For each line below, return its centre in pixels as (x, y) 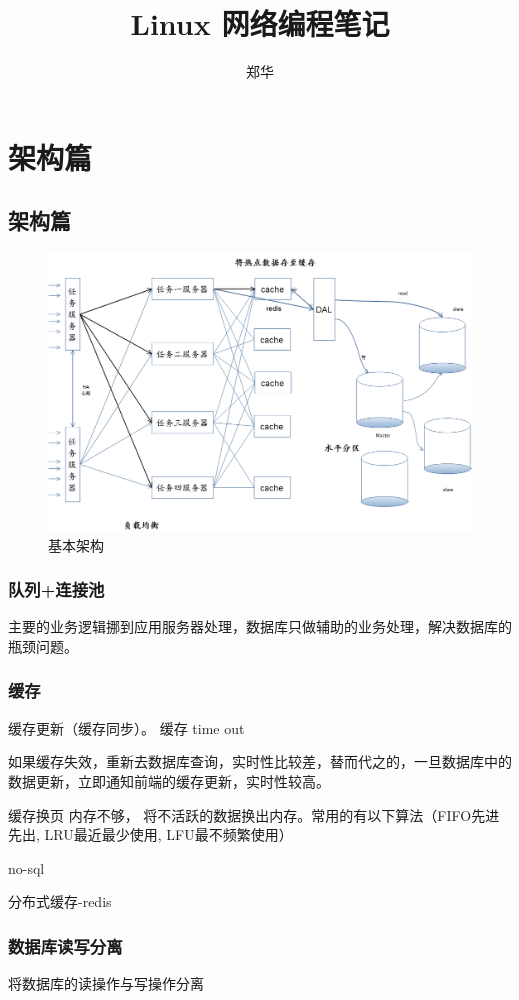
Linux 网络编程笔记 (260, 23)
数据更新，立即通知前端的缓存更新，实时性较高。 (169, 780)
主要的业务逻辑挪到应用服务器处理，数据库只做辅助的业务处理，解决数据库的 (260, 626)
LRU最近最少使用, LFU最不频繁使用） (168, 834)
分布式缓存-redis (60, 901)
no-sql (26, 867)
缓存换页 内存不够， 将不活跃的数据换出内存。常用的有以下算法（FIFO (240, 814)
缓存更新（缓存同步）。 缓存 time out (126, 727)
